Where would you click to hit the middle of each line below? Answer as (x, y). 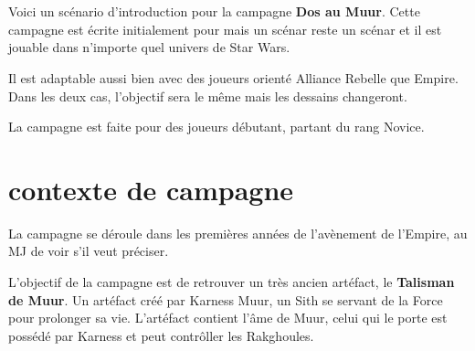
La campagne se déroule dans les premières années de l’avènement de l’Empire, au (238, 233)
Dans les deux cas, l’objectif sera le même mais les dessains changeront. (208, 96)
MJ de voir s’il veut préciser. (89, 251)
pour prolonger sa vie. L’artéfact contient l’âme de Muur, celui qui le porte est (228, 318)
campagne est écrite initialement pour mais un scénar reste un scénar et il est (225, 29)
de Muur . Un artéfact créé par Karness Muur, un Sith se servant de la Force (226, 299)
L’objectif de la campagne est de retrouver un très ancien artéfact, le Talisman (232, 282)
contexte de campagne (151, 189)
